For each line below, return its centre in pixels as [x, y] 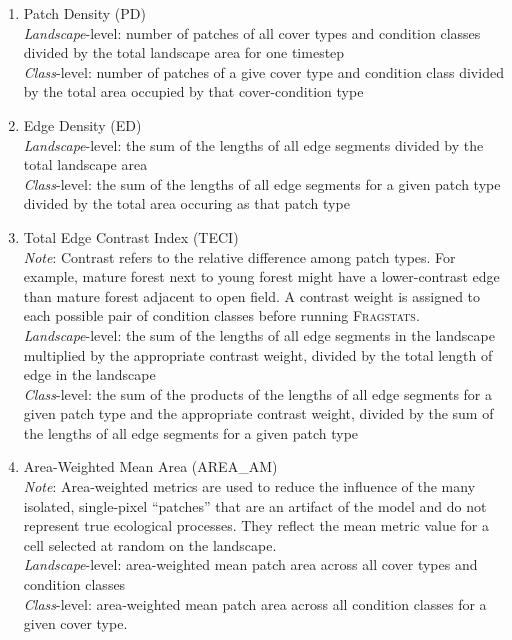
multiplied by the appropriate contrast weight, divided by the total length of [258, 354]
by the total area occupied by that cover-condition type [193, 91]
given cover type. [75, 623]
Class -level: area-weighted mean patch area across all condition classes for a [255, 603]
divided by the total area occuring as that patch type [186, 203]
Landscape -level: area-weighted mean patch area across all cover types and [250, 564]
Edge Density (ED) [82, 124]
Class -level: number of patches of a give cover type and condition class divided [263, 71]
